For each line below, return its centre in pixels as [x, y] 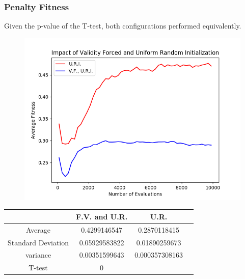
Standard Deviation [38, 242]
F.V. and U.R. [102, 216]
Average [38, 229]
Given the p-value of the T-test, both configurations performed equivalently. [123, 26]
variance [38, 255]
